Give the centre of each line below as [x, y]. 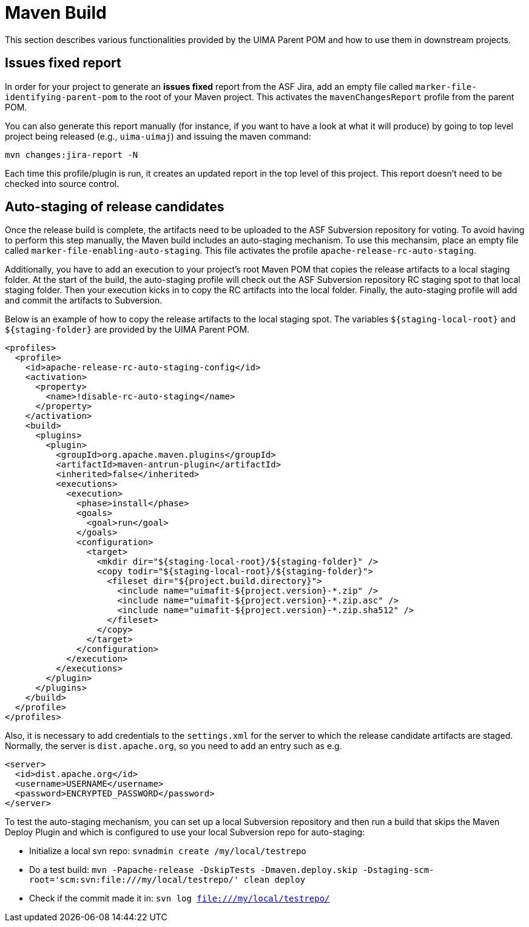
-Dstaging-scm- [398, 870]
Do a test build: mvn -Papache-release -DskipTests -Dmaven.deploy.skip [194, 870]
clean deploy [275, 880]
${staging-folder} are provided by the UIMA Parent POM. [127, 330]
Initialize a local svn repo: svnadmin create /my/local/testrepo [168, 851]
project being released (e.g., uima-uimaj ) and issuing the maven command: [158, 136]
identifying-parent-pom [61, 97]
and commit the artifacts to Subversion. [84, 301]
